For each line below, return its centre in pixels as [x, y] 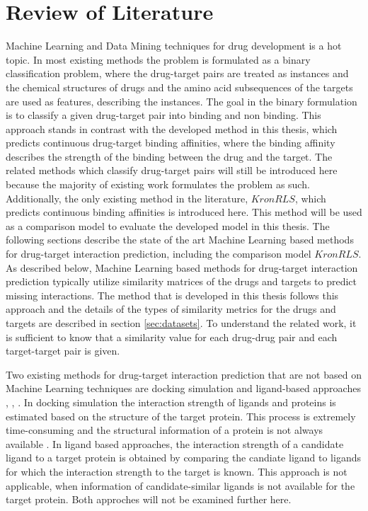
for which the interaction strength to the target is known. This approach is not [177, 471]
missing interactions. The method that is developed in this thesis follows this [172, 295]
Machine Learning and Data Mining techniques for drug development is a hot [174, 46]
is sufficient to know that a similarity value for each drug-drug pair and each [172, 337]
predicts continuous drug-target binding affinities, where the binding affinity [171, 143]
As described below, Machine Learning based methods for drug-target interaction [182, 267]
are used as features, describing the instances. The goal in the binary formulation [182, 101]
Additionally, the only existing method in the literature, [127, 198]
